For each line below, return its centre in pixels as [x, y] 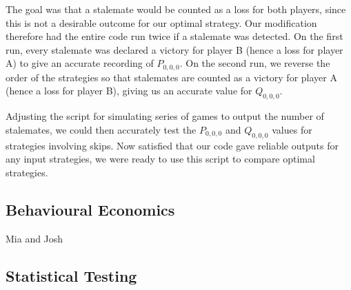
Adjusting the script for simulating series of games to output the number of [165, 116]
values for [292, 129]
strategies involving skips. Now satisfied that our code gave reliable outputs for [172, 145]
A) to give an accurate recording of [80, 63]
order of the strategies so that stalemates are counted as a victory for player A [171, 77]
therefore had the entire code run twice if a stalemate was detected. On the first [174, 36]
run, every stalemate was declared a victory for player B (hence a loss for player [174, 49]
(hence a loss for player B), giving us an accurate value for [129, 91]
